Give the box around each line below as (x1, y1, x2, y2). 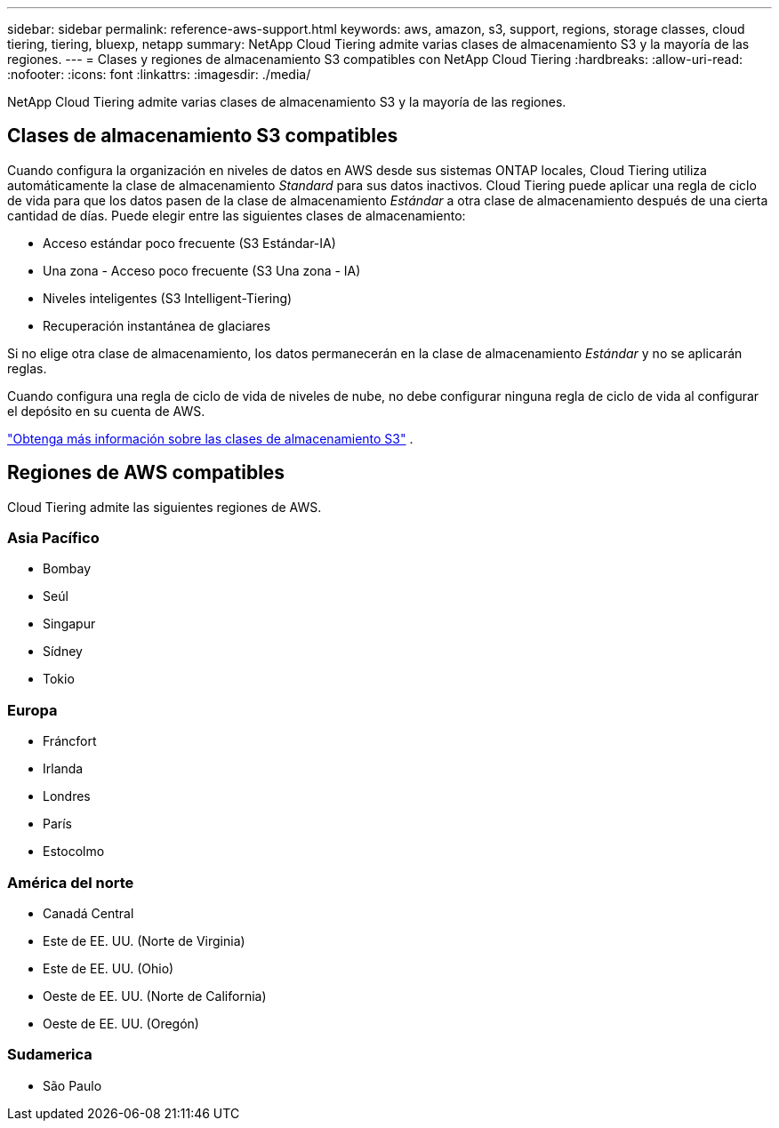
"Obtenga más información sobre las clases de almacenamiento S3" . (7, 430, 414, 446)
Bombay (43, 561, 92, 577)
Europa (7, 700, 58, 719)
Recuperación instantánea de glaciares (43, 317, 271, 333)
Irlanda (43, 761, 84, 777)
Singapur (43, 616, 96, 632)
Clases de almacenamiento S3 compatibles (7, 124, 398, 148)
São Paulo (43, 1077, 102, 1093)
